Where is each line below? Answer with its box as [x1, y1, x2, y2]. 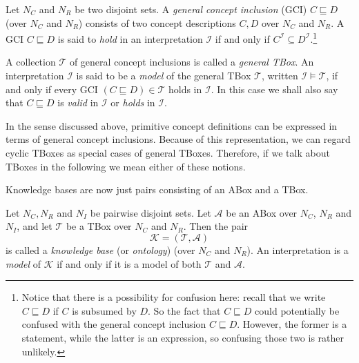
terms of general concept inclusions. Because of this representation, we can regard [6, 132, 351, 146]
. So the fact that [148, 303, 221, 317]
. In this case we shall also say [211, 81, 338, 96]
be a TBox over [66, 219, 132, 233]
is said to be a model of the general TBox [76, 68, 251, 83]
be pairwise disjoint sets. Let [90, 205, 211, 219]
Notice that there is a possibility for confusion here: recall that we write [21, 290, 326, 304]
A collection [6, 55, 56, 69]
